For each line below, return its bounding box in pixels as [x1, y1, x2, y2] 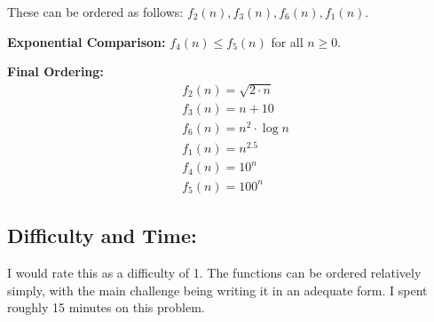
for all [271, 32, 304, 51]
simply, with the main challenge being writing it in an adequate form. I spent [7, 280, 428, 299]
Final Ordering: [7, 62, 104, 81]
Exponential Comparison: [7, 32, 166, 51]
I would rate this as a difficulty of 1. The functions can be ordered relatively [7, 263, 422, 282]
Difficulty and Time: [7, 222, 197, 249]
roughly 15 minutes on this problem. [7, 298, 205, 317]
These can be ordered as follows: [7, 3, 184, 20]
